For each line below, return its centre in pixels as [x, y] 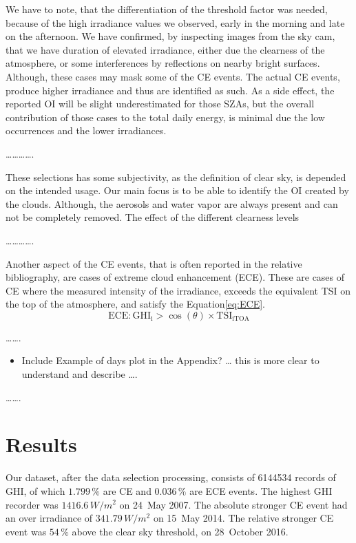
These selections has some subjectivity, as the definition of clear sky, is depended [176, 177]
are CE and [127, 490]
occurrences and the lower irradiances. [86, 130]
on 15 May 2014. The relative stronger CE [243, 518]
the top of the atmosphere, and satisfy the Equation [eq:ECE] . [135, 304]
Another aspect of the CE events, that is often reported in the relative [154, 263]
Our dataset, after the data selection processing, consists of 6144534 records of [171, 477]
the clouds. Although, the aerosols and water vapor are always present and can [172, 203]
